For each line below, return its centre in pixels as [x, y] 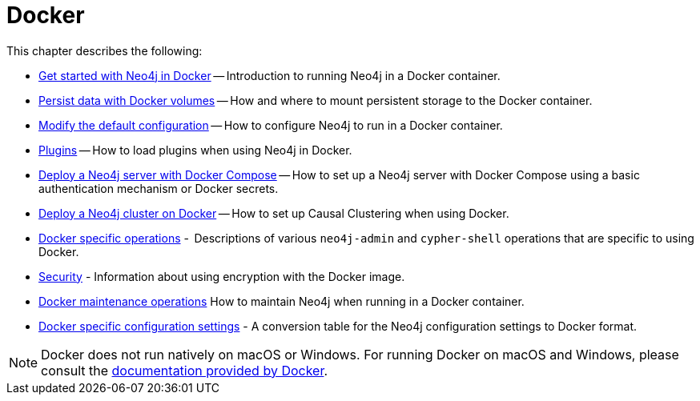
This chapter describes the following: [105, 50]
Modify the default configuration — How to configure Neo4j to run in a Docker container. [271, 125]
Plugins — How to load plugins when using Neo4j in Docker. [195, 150]
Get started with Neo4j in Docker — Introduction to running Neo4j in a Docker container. [270, 75]
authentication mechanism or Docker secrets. [159, 188]
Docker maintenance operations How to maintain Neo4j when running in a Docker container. [282, 301]
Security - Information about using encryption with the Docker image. [222, 276]
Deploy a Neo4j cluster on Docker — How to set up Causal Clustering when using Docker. [274, 213]
